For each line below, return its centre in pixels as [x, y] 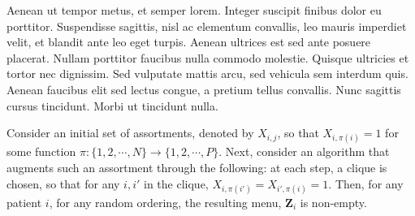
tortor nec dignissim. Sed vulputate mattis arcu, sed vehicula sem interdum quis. [207, 73]
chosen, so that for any [63, 183]
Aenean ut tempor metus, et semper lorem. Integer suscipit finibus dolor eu [194, 10]
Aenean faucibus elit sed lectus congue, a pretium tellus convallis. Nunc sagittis [204, 89]
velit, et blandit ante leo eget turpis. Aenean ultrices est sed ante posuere [189, 42]
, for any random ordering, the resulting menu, [165, 202]
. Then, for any [366, 183]
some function [41, 151]
